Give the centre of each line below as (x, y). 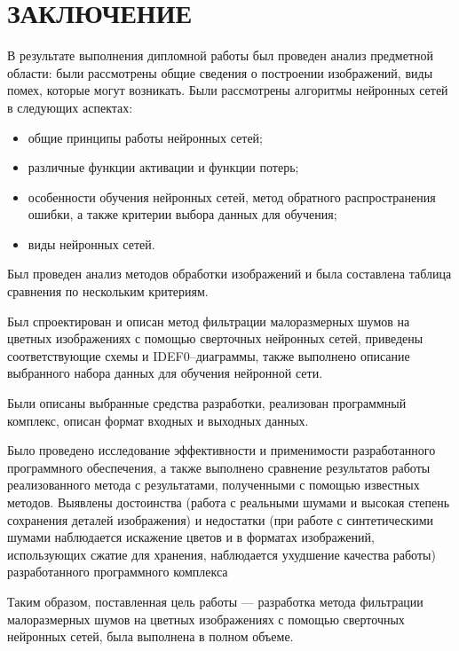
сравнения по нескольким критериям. (108, 291)
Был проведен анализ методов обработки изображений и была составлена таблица (229, 274)
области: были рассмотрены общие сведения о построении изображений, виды (220, 72)
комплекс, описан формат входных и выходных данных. (158, 420)
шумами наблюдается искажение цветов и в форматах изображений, (191, 537)
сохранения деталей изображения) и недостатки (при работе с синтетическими (220, 519)
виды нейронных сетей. (91, 243)
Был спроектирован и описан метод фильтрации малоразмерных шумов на (209, 321)
